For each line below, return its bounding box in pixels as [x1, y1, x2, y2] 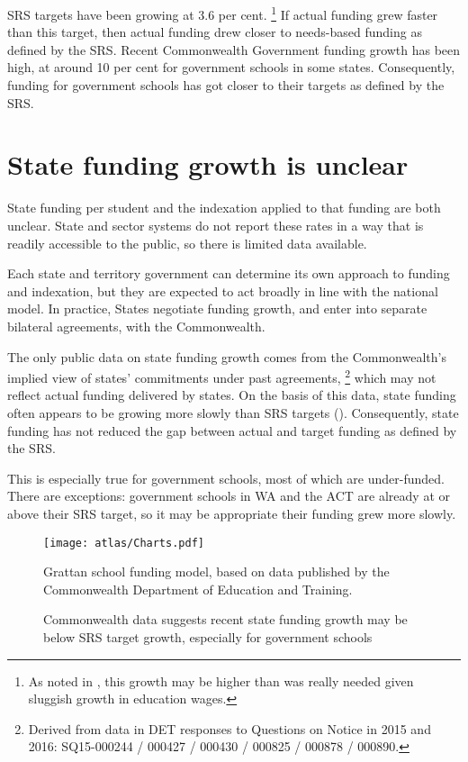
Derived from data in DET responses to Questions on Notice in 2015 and [28, 719, 431, 738]
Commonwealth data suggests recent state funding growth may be [43, 610, 408, 629]
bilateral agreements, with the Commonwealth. [7, 316, 265, 335]
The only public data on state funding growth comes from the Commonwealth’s [7, 347, 446, 366]
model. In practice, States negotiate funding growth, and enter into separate [7, 299, 427, 318]
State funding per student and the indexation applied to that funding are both [7, 198, 441, 217]
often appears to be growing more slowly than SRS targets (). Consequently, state [7, 403, 459, 422]
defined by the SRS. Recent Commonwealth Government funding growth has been [7, 40, 461, 59]
